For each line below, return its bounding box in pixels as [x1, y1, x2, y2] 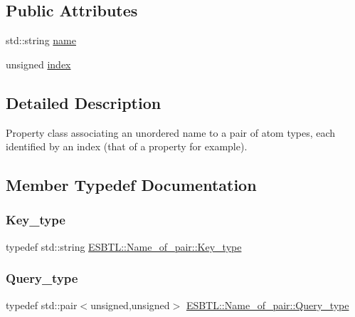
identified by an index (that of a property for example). [6, 139, 248, 154]
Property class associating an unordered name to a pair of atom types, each [6, 125, 336, 140]
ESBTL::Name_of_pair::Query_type [186, 297, 349, 312]
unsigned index [6, 56, 71, 71]
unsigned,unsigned [90, 297, 170, 312]
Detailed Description [6, 91, 161, 113]
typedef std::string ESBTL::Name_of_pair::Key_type [6, 239, 242, 254]
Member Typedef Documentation [6, 174, 257, 196]
